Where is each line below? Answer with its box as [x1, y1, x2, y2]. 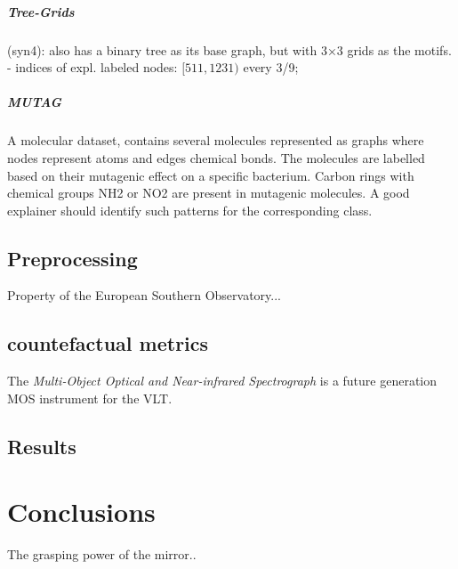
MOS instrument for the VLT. [7, 388, 173, 407]
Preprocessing [7, 244, 138, 272]
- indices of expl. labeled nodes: [7, 58, 178, 77]
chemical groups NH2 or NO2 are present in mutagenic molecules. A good [7, 183, 410, 202]
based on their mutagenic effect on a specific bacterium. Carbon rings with [7, 166, 414, 184]
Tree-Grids [7, 2, 75, 20]
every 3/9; [243, 58, 299, 77]
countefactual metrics [7, 329, 209, 357]
